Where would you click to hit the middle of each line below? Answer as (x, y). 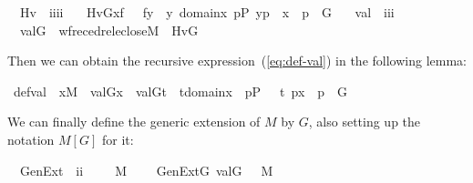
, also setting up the (365, 122)
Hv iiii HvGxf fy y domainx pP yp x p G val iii (207, 12)
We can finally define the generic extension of (134, 122)
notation (31, 139)
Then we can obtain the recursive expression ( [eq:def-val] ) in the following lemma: (237, 61)
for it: (118, 139)
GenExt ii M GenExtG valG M (146, 170)
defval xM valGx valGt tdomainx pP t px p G (180, 91)
